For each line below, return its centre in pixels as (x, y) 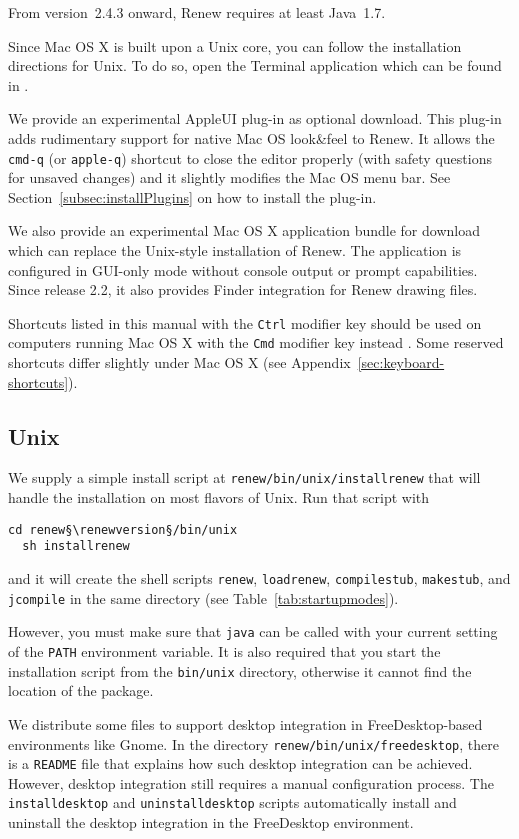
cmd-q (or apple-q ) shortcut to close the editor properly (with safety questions (250, 157)
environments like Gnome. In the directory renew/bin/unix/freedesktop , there (253, 743)
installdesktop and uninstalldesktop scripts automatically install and (232, 802)
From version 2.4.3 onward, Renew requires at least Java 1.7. (197, 12)
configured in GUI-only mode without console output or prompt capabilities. (243, 269)
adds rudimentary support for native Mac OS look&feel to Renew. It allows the (251, 137)
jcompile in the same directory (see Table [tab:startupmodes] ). (203, 597)
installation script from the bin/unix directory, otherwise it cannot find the (240, 670)
